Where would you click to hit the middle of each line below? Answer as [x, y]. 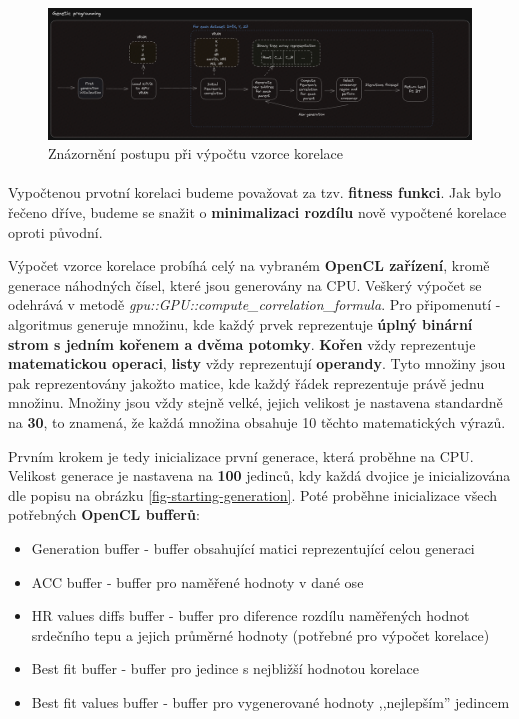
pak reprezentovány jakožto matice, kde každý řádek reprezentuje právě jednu [246, 382]
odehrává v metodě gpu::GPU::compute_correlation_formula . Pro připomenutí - [254, 304]
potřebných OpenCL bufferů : [104, 514]
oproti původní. [55, 231]
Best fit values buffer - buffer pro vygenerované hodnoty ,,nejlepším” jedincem [270, 701]
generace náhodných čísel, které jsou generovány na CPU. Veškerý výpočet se [245, 284]
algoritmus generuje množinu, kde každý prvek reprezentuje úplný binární [240, 324]
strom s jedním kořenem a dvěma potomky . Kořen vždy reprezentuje [242, 343]
